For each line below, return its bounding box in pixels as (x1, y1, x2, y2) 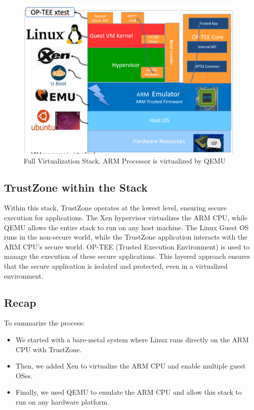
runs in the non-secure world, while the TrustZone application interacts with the (4, 232, 248, 242)
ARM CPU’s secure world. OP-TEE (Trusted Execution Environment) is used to (4, 241, 250, 251)
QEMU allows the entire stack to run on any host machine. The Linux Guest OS (4, 222, 249, 232)
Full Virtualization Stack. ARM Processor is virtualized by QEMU (24, 155, 226, 165)
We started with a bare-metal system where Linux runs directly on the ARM (15, 334, 249, 344)
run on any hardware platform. (15, 396, 109, 407)
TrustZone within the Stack (4, 179, 148, 195)
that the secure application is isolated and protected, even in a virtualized (4, 261, 228, 271)
